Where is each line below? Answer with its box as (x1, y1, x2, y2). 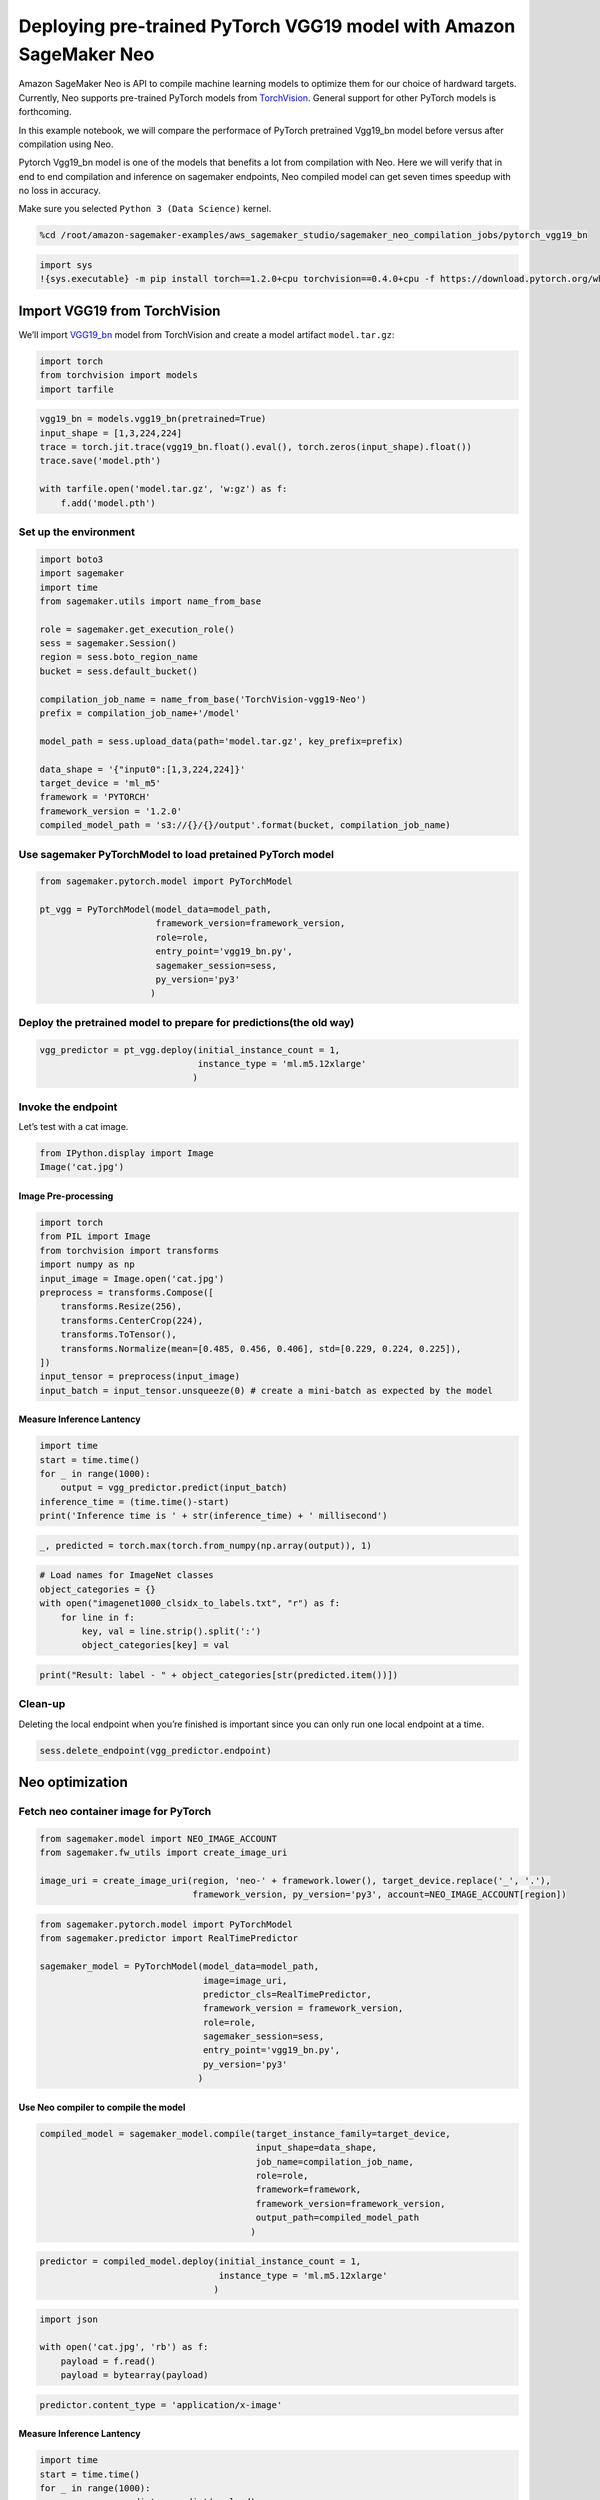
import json (39, 2313, 99, 2325)
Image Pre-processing (18, 1190, 114, 1202)
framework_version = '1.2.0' (39, 805, 183, 817)
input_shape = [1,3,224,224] (39, 427, 183, 439)
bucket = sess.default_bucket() (39, 665, 199, 677)
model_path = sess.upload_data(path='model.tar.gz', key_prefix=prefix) (39, 735, 404, 747)
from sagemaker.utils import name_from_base (39, 595, 262, 607)
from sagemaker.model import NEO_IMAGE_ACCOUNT (39, 1833, 277, 1844)
